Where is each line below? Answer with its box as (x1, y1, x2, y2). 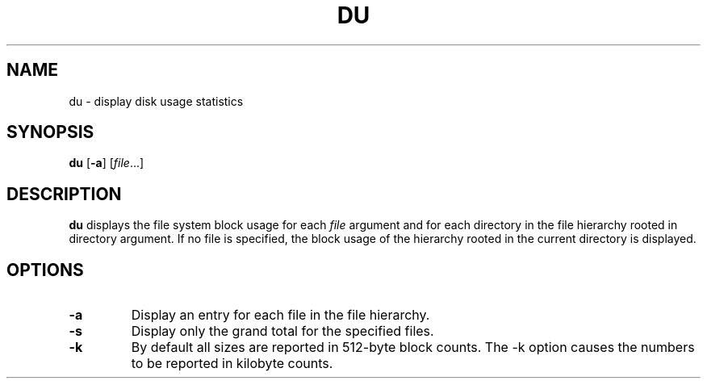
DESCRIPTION (6, 183, 122, 204)
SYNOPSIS (6, 122, 94, 143)
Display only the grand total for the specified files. (131, 323, 434, 340)
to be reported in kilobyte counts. (131, 355, 333, 372)
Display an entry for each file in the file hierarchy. (131, 307, 430, 324)
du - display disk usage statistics (69, 94, 244, 108)
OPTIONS (6, 259, 84, 280)
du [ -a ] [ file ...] (69, 156, 144, 170)
